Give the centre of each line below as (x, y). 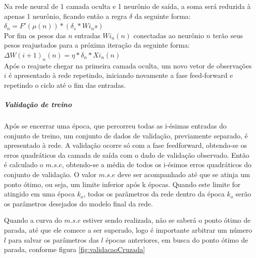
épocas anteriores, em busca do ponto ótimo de (177, 239)
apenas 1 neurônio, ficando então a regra (66, 16)
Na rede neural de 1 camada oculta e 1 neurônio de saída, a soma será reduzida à (128, 6)
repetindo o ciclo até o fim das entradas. (65, 85)
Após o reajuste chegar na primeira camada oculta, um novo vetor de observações (128, 65)
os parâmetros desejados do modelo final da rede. (78, 203)
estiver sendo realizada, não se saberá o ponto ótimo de (167, 220)
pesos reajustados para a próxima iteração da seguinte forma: (97, 45)
